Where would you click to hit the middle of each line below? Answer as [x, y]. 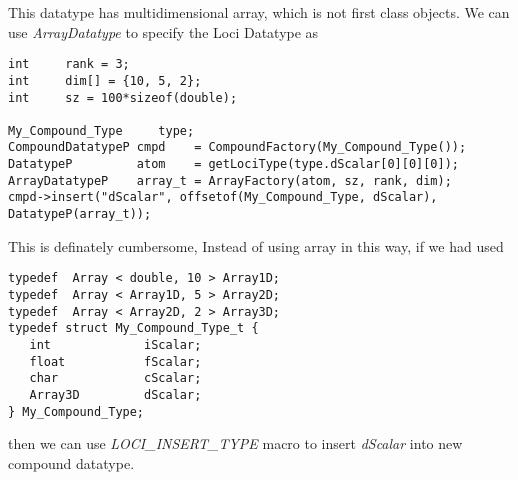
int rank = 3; [69, 64]
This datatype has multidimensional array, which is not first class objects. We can [259, 12]
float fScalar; [115, 361]
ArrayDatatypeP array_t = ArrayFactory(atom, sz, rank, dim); [230, 180]
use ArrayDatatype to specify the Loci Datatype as [163, 31]
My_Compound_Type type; [101, 130]
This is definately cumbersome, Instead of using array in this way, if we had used [256, 245]
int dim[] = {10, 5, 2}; [105, 80]
